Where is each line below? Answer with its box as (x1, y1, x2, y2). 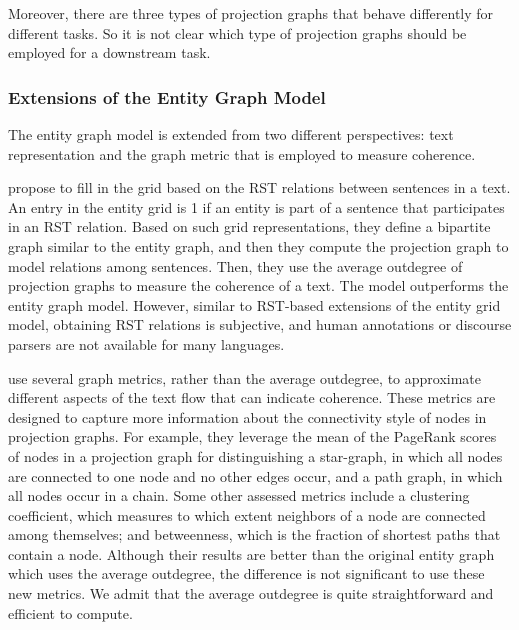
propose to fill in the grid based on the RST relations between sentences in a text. (8, 177, 511, 198)
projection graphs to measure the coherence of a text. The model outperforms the (8, 275, 509, 296)
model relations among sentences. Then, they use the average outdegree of (8, 255, 463, 276)
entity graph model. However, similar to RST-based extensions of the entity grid (8, 294, 501, 315)
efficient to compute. (8, 602, 133, 623)
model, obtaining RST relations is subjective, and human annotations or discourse (8, 314, 512, 335)
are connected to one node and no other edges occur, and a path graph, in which (8, 465, 503, 486)
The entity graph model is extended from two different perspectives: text (8, 124, 454, 144)
